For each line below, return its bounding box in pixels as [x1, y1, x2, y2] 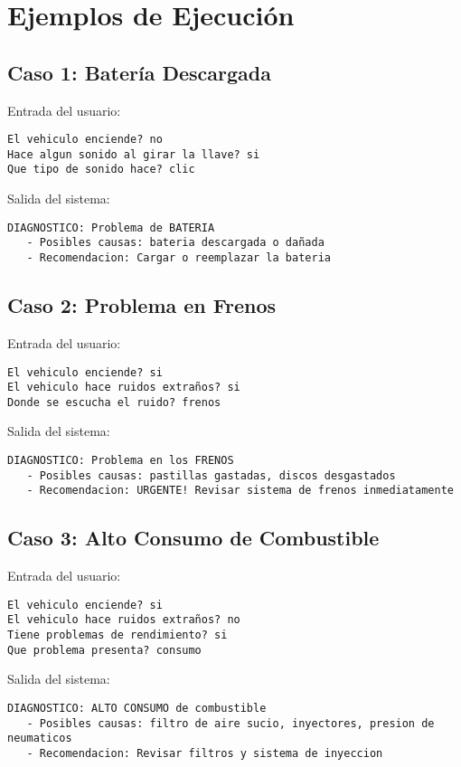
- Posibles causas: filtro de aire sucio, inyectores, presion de [26, 716, 435, 730]
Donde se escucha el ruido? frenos [7, 395, 221, 409]
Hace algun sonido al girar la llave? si [7, 147, 260, 161]
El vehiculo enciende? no [7, 133, 163, 147]
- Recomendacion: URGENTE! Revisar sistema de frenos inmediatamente [26, 484, 454, 497]
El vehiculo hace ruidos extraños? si [7, 381, 240, 394]
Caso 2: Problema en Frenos [7, 291, 277, 319]
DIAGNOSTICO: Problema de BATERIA [7, 221, 215, 234]
